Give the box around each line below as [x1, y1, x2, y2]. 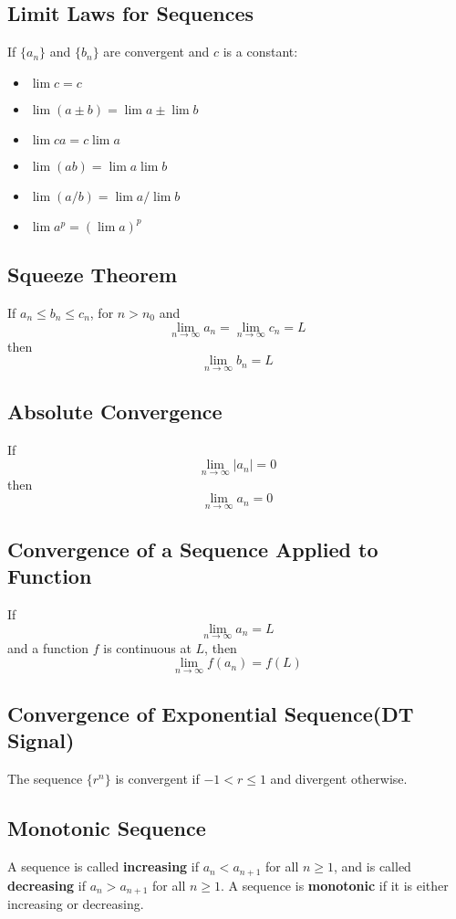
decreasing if [7, 875, 86, 894]
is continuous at [103, 638, 192, 657]
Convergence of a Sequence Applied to [7, 534, 378, 563]
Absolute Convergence [7, 397, 223, 426]
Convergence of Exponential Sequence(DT [7, 700, 414, 728]
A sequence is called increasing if [7, 857, 199, 876]
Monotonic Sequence [7, 814, 206, 842]
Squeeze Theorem [7, 260, 178, 289]
